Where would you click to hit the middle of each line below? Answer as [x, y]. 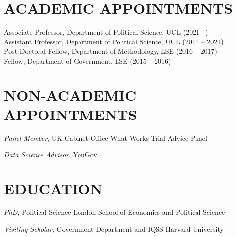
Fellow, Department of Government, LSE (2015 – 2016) [88, 60]
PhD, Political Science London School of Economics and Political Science [115, 212]
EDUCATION [53, 188]
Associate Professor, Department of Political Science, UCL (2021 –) [106, 32]
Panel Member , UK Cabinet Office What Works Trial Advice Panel [106, 138]
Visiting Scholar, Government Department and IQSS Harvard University [114, 228]
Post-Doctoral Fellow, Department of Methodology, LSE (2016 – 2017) [111, 51]
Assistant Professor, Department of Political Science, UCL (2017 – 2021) [114, 41]
